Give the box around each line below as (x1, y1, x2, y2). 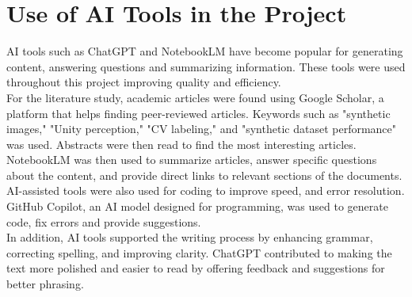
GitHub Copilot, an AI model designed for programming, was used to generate (6, 198, 388, 215)
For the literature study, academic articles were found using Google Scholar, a (6, 89, 384, 105)
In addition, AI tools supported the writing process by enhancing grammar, (6, 229, 373, 246)
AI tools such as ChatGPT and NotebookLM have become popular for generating (6, 43, 403, 59)
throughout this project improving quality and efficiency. (6, 74, 281, 90)
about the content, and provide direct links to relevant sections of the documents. (6, 166, 402, 183)
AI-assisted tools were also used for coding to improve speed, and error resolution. (6, 182, 405, 199)
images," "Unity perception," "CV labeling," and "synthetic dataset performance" (6, 120, 397, 137)
